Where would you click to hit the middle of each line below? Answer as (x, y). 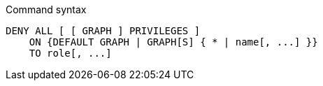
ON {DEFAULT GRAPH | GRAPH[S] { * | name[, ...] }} (173, 42)
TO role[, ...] (70, 53)
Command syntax (46, 9)
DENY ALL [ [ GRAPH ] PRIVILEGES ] (103, 31)
